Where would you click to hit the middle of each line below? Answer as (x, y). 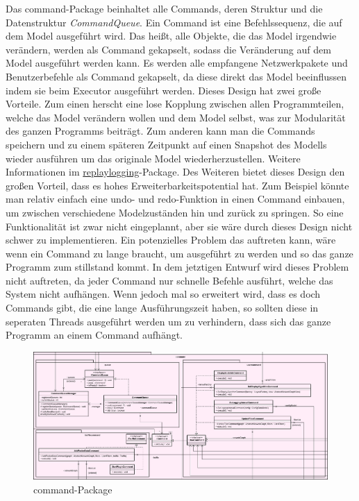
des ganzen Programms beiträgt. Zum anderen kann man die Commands (160, 131)
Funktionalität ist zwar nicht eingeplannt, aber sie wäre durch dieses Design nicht (179, 226)
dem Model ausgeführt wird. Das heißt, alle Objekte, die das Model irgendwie (171, 36)
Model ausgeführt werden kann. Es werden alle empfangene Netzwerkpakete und (177, 63)
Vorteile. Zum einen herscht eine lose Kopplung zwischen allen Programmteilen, (175, 104)
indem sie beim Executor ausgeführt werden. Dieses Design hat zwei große (164, 90)
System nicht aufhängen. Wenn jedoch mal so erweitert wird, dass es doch (163, 294)
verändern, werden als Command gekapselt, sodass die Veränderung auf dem (168, 49)
